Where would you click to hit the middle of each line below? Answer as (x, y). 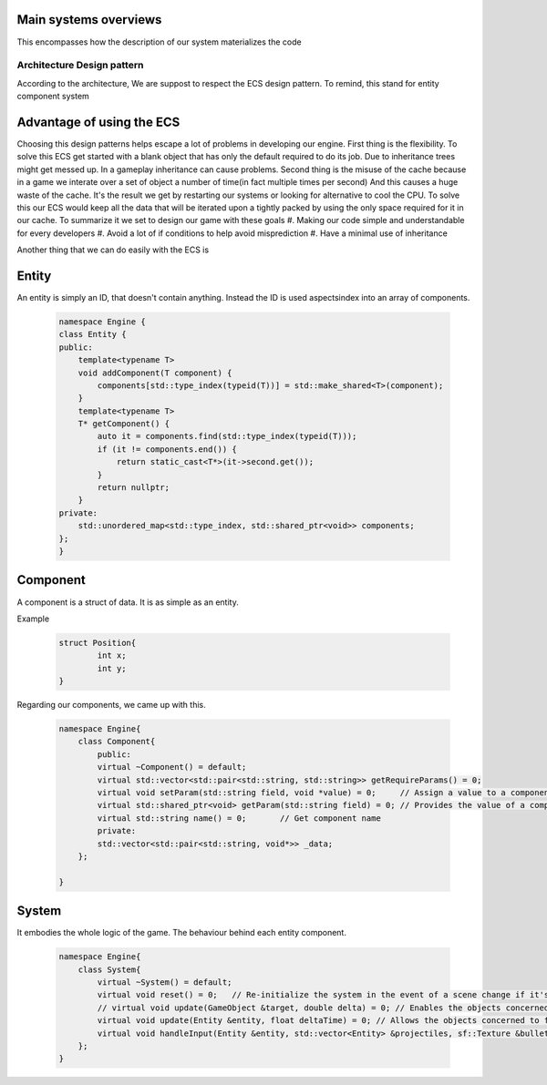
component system (53, 97)
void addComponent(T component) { (155, 373)
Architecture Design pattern (80, 66)
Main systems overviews (89, 20)
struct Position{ (98, 643)
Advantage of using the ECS (98, 122)
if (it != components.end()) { (167, 449)
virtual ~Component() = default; (172, 767)
